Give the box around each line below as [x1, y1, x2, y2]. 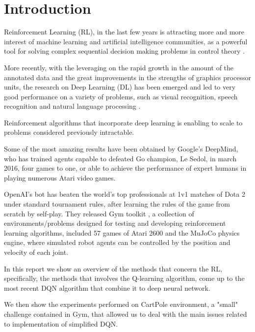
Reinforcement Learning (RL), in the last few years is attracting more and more [4, 27, 245, 37]
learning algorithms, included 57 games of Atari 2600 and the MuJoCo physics [4, 227, 240, 238]
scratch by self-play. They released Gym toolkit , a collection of [4, 208, 194, 218]
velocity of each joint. [4, 247, 69, 257]
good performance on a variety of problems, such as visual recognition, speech [4, 91, 238, 101]
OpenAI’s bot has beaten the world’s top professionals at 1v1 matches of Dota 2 [4, 189, 245, 199]
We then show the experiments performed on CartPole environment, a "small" [4, 299, 238, 309]
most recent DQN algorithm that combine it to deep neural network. [4, 282, 210, 293]
